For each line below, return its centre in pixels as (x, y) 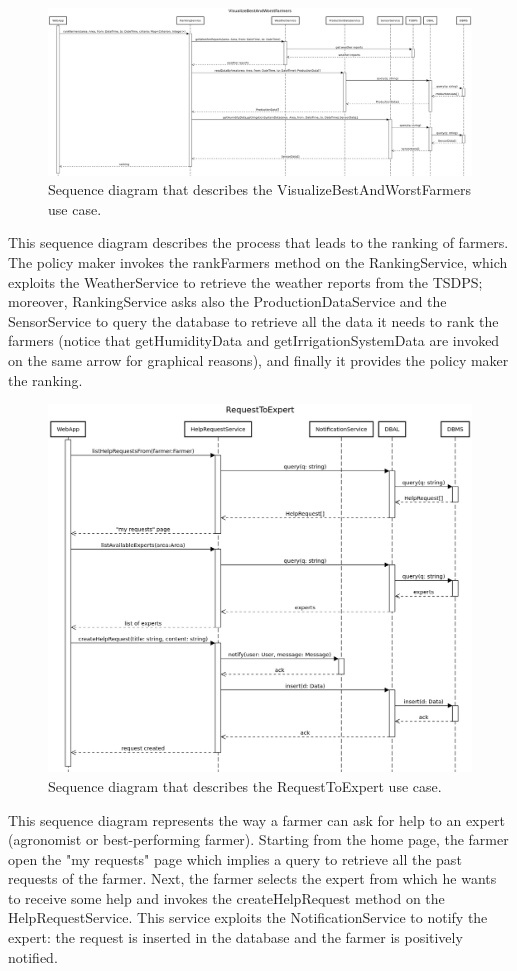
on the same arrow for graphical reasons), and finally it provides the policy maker (258, 360)
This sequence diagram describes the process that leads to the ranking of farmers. (258, 242)
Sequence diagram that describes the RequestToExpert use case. (245, 785)
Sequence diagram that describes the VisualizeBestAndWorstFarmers (259, 189)
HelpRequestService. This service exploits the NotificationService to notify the (248, 917)
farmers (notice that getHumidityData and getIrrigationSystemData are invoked (254, 340)
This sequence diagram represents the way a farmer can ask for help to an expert (256, 819)
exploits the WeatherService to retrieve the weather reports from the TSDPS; (245, 281)
